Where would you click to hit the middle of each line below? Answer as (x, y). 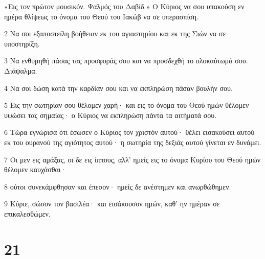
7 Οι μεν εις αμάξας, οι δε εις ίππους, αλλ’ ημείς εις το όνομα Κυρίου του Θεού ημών (132, 159)
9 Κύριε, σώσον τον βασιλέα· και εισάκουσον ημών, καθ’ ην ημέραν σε (112, 204)
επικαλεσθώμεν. (27, 213)
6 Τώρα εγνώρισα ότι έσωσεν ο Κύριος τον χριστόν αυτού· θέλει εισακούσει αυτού (129, 132)
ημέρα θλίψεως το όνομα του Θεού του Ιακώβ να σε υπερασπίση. (102, 16)
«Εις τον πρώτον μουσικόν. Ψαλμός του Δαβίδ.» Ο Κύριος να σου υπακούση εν (124, 6)
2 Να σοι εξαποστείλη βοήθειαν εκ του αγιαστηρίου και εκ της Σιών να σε (115, 33)
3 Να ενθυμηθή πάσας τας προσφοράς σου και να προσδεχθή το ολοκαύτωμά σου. (126, 61)
